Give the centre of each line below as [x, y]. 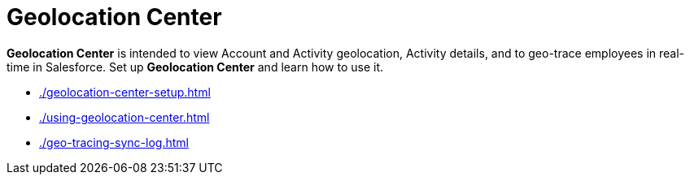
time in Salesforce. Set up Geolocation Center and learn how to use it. [195, 67]
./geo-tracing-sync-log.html [114, 142]
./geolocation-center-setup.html [125, 92]
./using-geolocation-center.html [124, 117]
